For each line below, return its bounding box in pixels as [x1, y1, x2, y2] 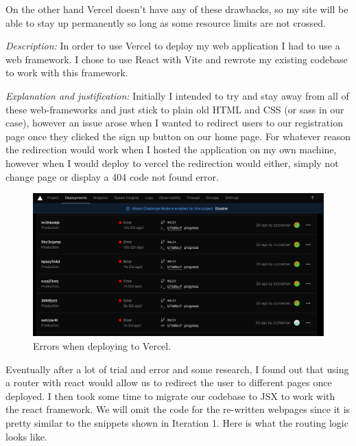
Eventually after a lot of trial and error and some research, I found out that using [5, 361, 349, 376]
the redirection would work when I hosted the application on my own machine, [5, 142, 337, 157]
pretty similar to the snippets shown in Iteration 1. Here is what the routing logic [5, 415, 348, 430]
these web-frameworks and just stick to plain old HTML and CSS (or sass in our [5, 102, 344, 116]
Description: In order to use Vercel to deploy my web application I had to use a [5, 38, 340, 53]
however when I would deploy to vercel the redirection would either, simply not [5, 155, 339, 170]
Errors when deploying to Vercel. [33, 338, 171, 353]
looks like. [5, 429, 47, 443]
